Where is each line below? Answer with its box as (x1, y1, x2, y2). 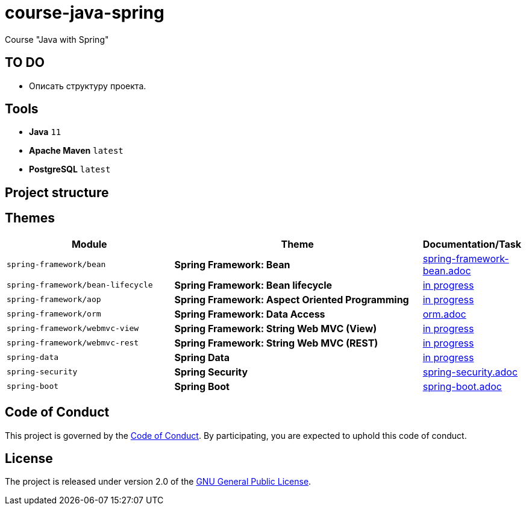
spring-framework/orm (7, 309, 101, 319)
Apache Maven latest (29, 145, 124, 156)
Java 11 (29, 127, 61, 137)
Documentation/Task (422, 238, 521, 250)
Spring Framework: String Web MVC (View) (174, 322, 377, 335)
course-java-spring (5, 2, 164, 23)
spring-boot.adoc (422, 380, 502, 392)
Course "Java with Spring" (5, 34, 109, 45)
